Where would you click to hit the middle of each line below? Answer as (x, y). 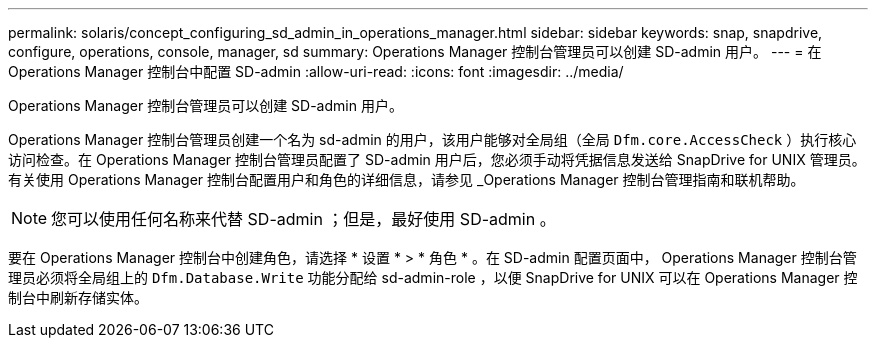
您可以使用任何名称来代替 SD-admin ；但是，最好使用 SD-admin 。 (303, 219)
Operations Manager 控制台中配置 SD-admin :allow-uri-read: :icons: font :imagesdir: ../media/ (316, 71)
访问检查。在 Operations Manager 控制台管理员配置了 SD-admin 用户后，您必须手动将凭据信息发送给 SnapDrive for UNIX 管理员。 (437, 159)
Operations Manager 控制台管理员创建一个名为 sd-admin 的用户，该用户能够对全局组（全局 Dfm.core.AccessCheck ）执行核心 (432, 139)
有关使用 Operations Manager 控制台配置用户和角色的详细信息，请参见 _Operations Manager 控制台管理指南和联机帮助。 (406, 179)
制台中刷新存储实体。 (78, 297)
